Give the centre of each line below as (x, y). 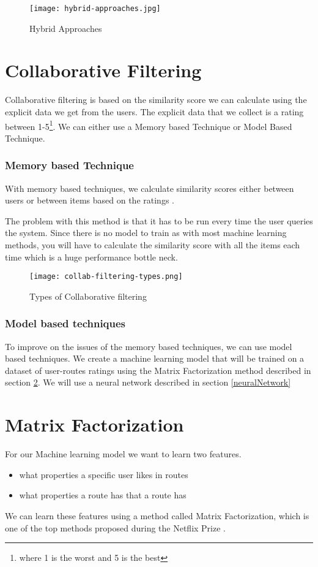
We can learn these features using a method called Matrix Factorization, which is (157, 515)
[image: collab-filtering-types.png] (106, 277)
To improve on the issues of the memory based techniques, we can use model (149, 346)
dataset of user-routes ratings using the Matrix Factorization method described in (158, 370)
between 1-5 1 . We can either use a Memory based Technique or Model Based (149, 125)
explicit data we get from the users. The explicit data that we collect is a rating (154, 111)
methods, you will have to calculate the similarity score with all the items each (153, 245)
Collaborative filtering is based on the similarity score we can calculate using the (156, 100)
